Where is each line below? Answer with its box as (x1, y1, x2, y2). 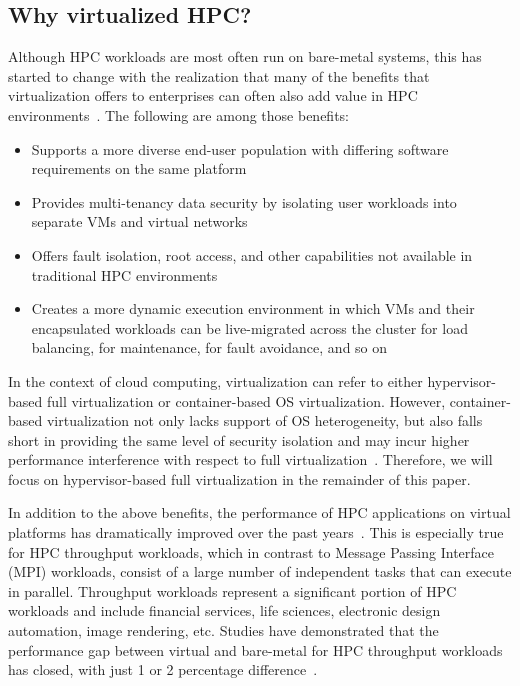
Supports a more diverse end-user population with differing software (31, 138, 449, 159)
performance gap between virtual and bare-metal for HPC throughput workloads (8, 639, 503, 660)
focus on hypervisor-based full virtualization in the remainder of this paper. (8, 468, 471, 489)
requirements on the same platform (31, 158, 247, 179)
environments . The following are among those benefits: (8, 104, 349, 125)
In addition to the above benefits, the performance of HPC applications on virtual (8, 502, 511, 523)
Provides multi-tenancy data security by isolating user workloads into (31, 191, 457, 212)
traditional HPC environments (31, 264, 218, 285)
